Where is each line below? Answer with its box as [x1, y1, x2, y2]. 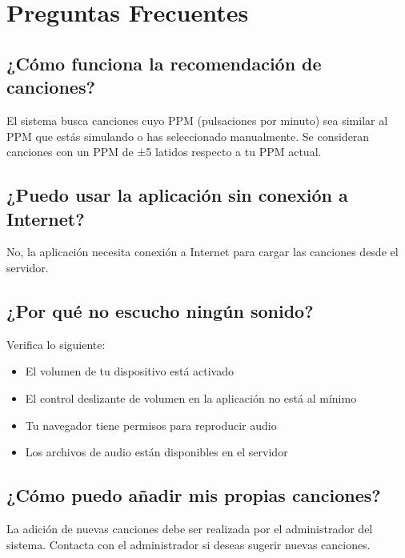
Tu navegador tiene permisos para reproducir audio [25, 416, 277, 433]
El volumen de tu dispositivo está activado [25, 363, 234, 379]
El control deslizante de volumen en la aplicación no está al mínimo [25, 389, 357, 406]
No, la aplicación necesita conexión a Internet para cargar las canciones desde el [6, 243, 399, 260]
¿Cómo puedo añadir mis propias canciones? [6, 483, 381, 508]
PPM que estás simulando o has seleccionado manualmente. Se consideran [6, 127, 370, 144]
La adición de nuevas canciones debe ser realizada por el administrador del [6, 520, 373, 536]
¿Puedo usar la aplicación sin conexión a [6, 183, 348, 207]
